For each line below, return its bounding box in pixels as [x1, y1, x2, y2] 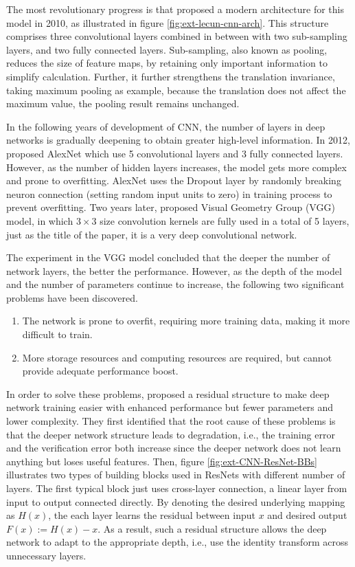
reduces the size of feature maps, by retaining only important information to [6, 56, 328, 70]
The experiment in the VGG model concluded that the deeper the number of [6, 250, 330, 265]
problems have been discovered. [6, 290, 138, 304]
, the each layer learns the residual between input [48, 508, 255, 522]
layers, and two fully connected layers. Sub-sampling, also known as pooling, [6, 42, 328, 56]
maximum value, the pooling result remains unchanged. [6, 96, 240, 111]
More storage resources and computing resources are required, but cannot [22, 350, 332, 364]
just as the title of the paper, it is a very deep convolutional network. [6, 227, 297, 241]
